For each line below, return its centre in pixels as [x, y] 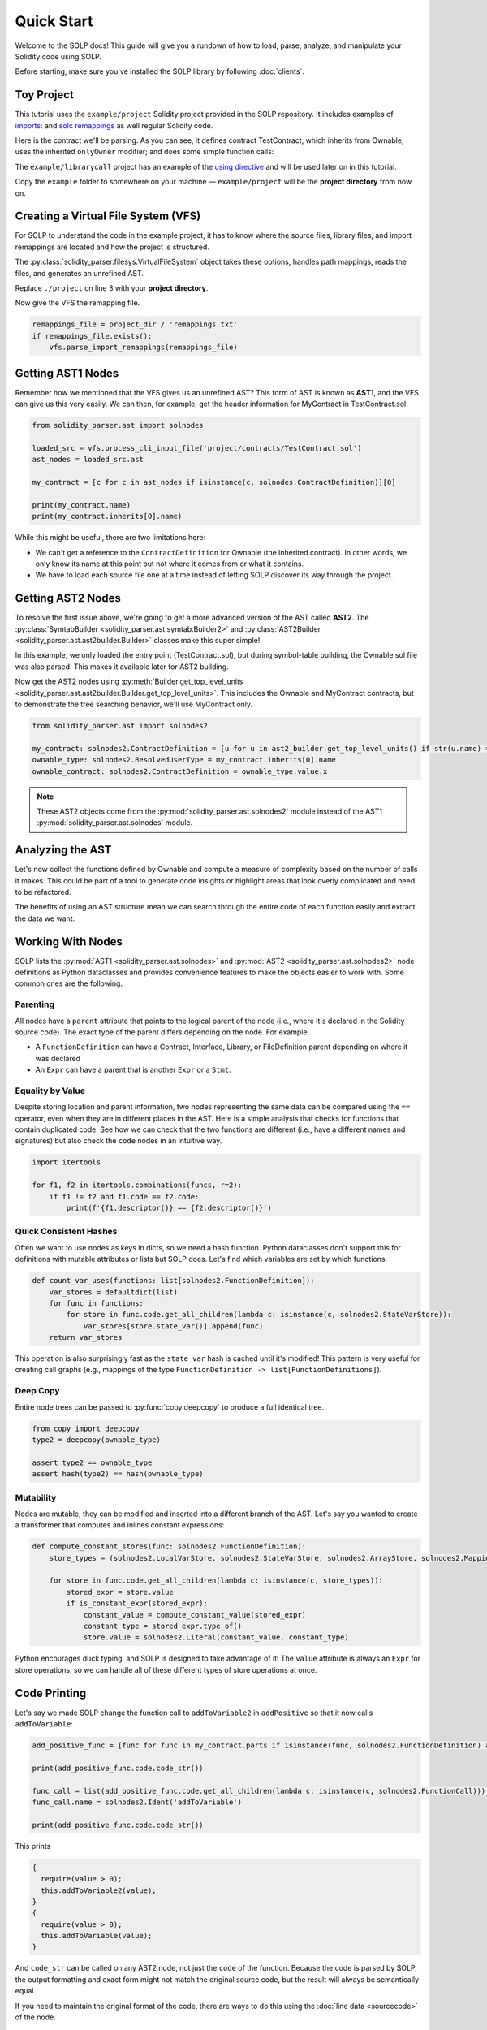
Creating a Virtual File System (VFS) [108, 216]
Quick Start [54, 21]
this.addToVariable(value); [97, 1936]
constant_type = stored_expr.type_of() [163, 1626]
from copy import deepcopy [86, 1428]
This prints [33, 1846]
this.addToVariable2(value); [99, 1890]
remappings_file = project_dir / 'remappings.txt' [135, 324]
